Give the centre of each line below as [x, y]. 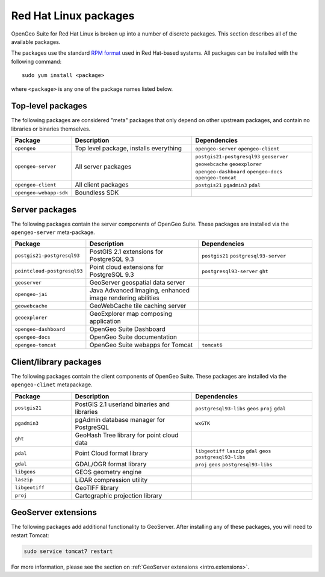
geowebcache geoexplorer [228, 165]
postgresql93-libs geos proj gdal [240, 408]
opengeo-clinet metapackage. [52, 384]
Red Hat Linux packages [73, 16]
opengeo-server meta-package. [53, 232]
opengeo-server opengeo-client [237, 149]
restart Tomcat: [30, 535]
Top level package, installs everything [128, 149]
